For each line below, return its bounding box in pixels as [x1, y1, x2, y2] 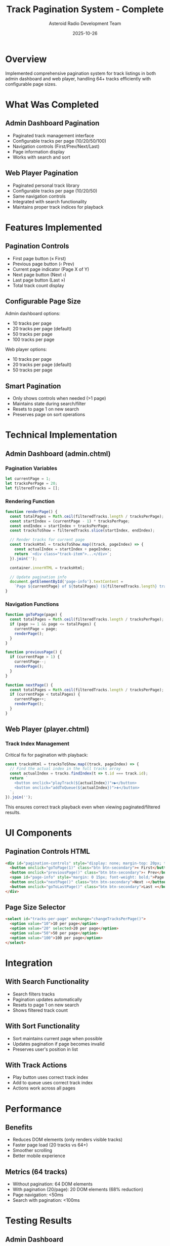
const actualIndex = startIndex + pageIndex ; [14, 547, 112, 552]
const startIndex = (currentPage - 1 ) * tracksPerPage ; [10, 518, 130, 524]
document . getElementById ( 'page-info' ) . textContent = [10, 579, 123, 584]
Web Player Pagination [5, 169, 78, 177]
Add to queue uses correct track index [12, 1080, 93, 1086]
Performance [5, 1103, 62, 1114]
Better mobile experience [12, 1152, 66, 1159]
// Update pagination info [10, 574, 67, 580]
